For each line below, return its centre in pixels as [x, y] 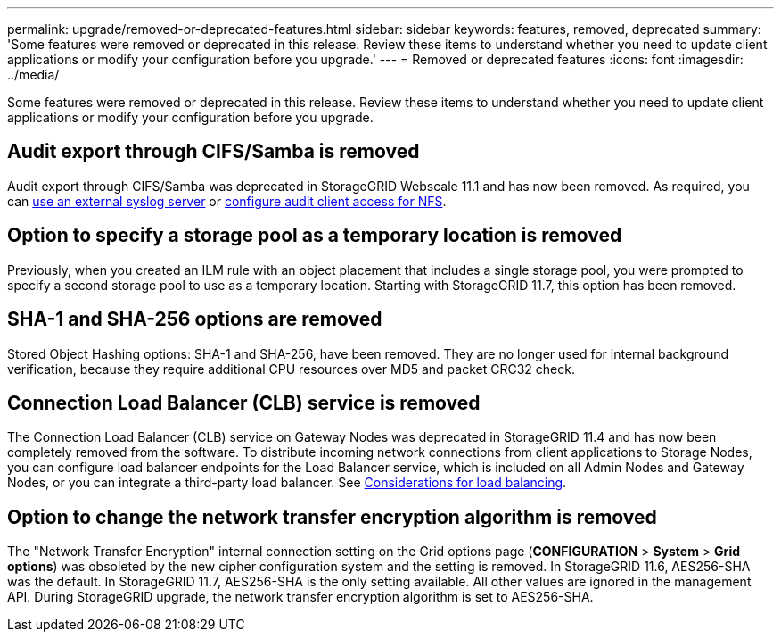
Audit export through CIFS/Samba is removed [214, 152]
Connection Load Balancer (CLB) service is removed [244, 402]
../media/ [33, 75]
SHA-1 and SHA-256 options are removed [195, 319]
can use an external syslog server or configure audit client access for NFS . [227, 201]
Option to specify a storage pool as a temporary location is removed [315, 236]
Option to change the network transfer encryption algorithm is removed [332, 517]
